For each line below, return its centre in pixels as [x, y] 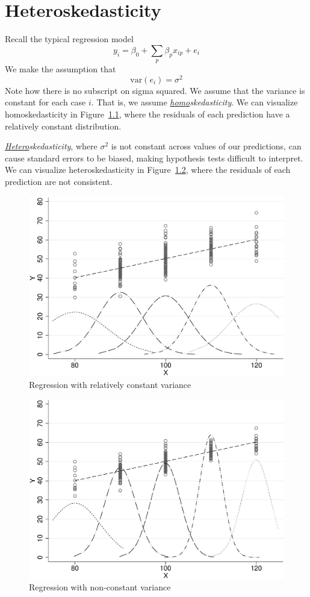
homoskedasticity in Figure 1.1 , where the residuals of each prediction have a [147, 114]
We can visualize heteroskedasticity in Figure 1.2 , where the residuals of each [148, 170]
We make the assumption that [60, 69]
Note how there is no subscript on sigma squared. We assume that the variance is [155, 90]
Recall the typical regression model [69, 39]
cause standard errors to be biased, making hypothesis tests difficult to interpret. [154, 158]
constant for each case [45, 102]
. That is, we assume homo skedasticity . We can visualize [194, 102]
